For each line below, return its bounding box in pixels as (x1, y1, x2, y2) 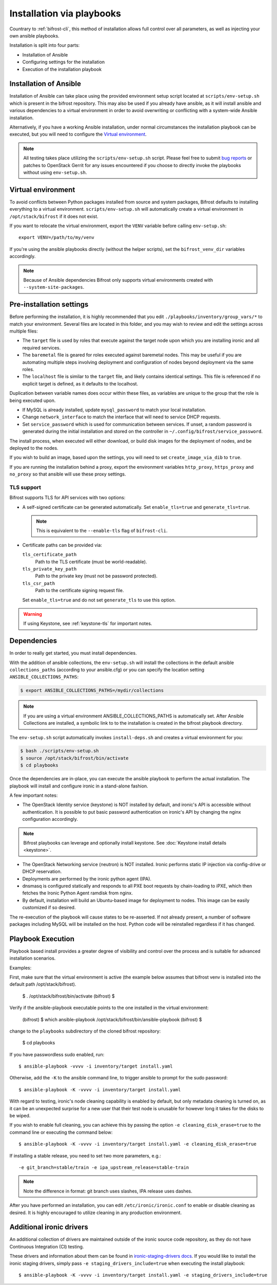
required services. (22, 344, 61, 351)
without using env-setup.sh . (23, 169, 87, 175)
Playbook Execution (9, 934, 74, 943)
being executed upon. (9, 397, 56, 403)
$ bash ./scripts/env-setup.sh (20, 748, 100, 754)
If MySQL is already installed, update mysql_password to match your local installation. (22, 407, 206, 413)
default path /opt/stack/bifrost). (9, 981, 76, 987)
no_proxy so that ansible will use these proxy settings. (9, 471, 126, 478)
